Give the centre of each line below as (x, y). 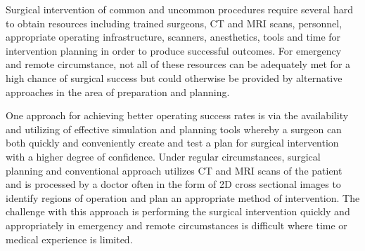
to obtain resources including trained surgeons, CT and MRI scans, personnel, (174, 23)
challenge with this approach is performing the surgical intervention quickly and (178, 211)
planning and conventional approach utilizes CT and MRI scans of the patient (174, 170)
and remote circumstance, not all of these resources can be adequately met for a (178, 64)
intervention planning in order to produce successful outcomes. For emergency (174, 50)
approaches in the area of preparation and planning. (118, 91)
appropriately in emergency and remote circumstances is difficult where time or (177, 225)
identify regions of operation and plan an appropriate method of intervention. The (183, 197)
